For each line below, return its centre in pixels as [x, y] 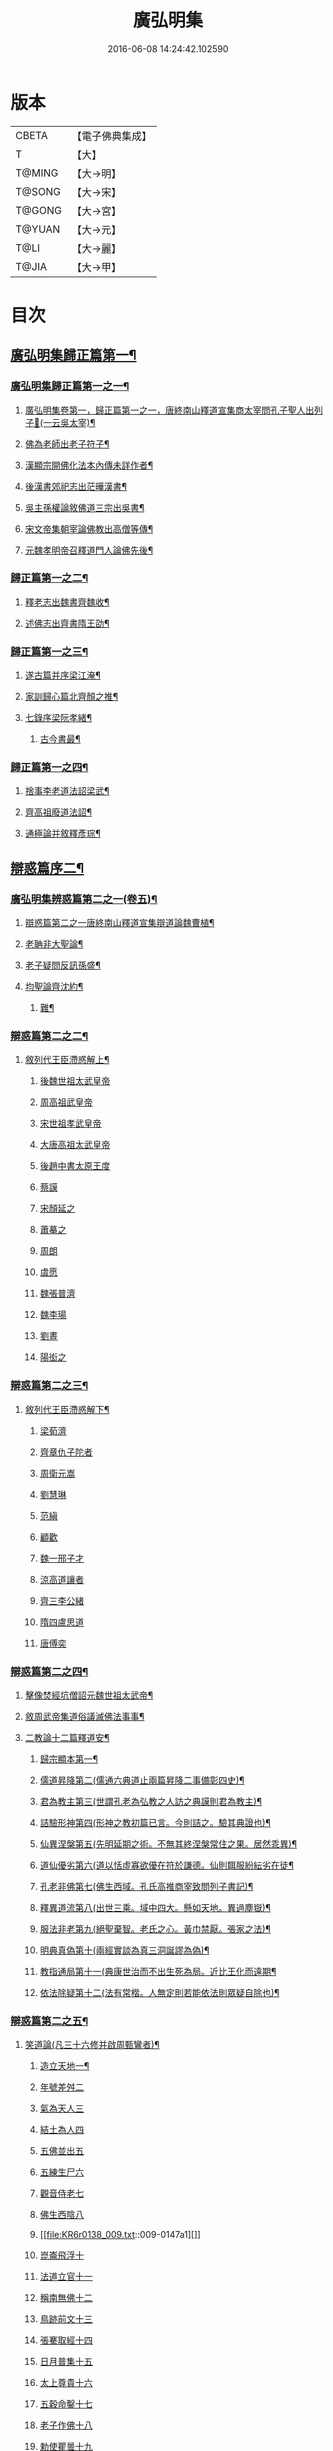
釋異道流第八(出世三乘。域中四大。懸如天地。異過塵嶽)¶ [155, 1908]
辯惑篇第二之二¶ [49, 1036]
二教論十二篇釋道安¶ [67, 1738]
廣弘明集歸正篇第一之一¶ [70, 386]
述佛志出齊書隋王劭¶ [67, 623]
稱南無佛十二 [66, 2298]
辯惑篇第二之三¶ [49, 1386]
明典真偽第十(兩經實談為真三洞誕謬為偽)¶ [124, 1950]
